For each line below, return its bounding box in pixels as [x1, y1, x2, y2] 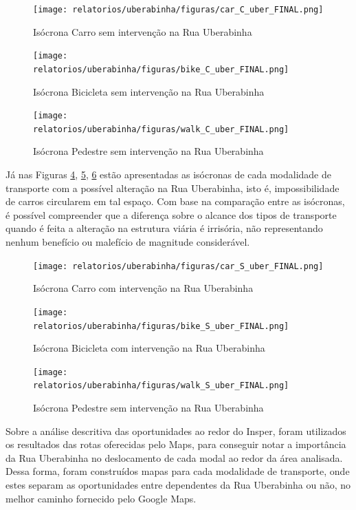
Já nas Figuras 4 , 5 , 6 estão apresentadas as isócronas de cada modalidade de [5, 167, 331, 182]
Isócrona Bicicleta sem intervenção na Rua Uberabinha [33, 84, 265, 98]
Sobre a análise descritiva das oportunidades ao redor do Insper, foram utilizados [5, 423, 346, 438]
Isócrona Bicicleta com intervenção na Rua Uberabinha [33, 341, 265, 355]
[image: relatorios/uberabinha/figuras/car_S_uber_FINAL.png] [33, 261, 324, 271]
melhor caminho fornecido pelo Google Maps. [5, 491, 197, 505]
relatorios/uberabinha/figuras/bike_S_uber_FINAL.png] [33, 321, 289, 331]
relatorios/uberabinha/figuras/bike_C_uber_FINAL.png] [33, 64, 289, 74]
